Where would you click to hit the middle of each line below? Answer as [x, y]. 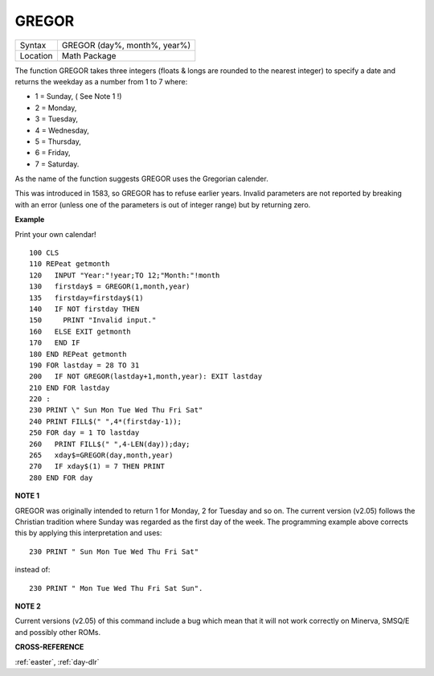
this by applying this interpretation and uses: [88, 533]
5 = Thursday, [58, 141]
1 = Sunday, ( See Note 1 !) [78, 96]
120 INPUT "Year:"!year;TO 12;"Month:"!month [125, 275]
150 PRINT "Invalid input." [93, 320]
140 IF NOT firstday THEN [84, 309]
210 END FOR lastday [70, 387]
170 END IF [55, 343]
